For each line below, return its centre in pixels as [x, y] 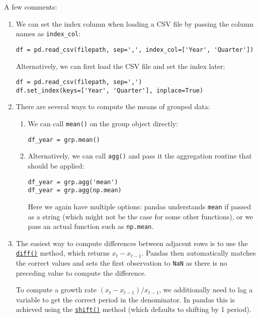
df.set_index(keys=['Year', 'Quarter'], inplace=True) [110, 90]
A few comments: [31, 7]
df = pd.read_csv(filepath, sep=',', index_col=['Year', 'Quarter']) [135, 50]
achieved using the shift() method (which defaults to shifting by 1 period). [134, 309]
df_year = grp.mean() [64, 140]
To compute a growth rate [56, 290]
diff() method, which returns [63, 253]
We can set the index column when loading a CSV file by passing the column [135, 23]
